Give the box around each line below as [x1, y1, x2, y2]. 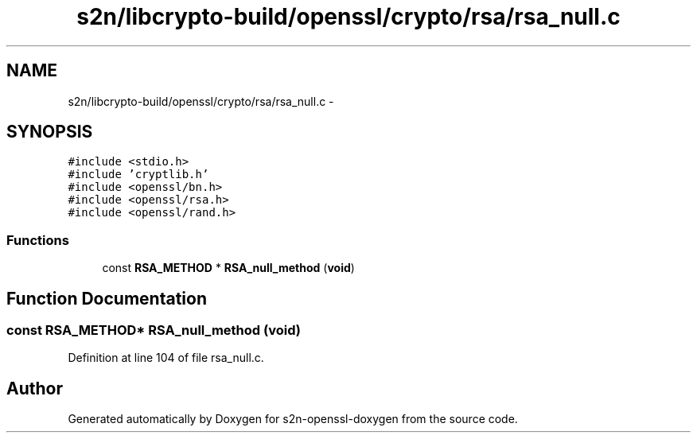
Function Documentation [6, 288, 207, 309]
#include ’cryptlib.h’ [68, 168, 209, 181]
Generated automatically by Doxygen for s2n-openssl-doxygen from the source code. [68, 412, 518, 426]
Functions [6, 231, 69, 248]
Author [6, 378, 63, 398]
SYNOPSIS [6, 122, 93, 142]
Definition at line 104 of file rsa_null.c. [68, 351, 264, 365]
